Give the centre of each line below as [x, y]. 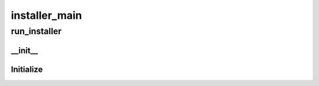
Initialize [27, 69]
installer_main [46, 15]
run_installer [36, 31]
